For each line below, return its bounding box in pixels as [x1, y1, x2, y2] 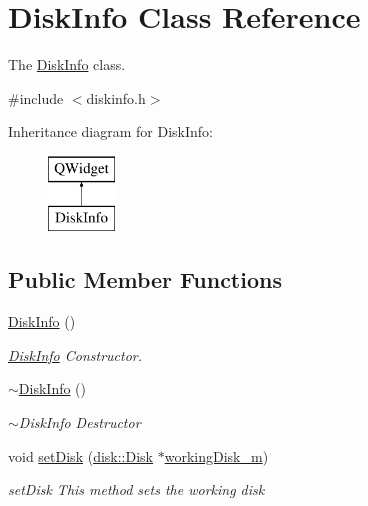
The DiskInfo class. [8, 54, 126, 75]
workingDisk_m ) [164, 445, 269, 466]
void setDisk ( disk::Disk [8, 445, 154, 466]
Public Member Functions [8, 264, 282, 295]
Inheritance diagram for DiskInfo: [8, 121, 213, 142]
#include [8, 87, 64, 108]
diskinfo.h [86, 87, 146, 108]
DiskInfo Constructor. [8, 344, 143, 365]
